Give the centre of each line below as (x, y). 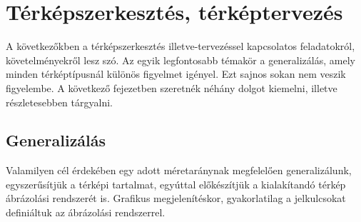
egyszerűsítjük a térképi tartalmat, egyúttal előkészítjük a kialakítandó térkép (176, 184)
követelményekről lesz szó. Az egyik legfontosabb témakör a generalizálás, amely (180, 60)
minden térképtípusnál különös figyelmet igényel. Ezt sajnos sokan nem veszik (176, 74)
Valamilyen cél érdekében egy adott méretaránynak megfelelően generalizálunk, (179, 170)
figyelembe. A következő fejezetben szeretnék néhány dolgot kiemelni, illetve (172, 87)
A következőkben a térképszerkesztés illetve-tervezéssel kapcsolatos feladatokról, (180, 46)
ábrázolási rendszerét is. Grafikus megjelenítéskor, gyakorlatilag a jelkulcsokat (176, 198)
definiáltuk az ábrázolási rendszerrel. (86, 212)
